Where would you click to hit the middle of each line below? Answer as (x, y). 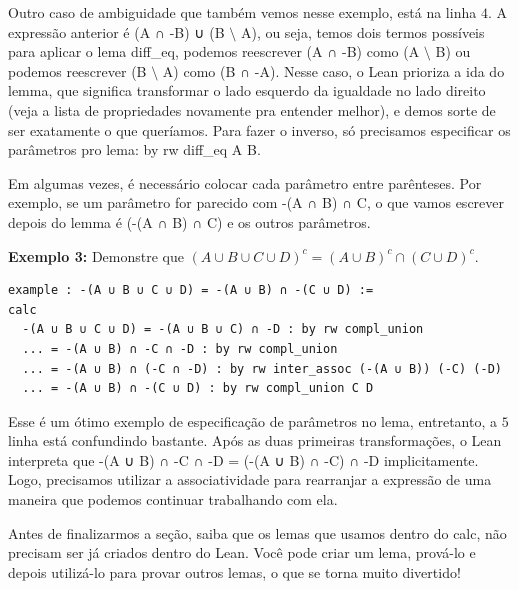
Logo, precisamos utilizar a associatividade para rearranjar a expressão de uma (250, 479)
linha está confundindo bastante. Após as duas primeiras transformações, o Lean (255, 440)
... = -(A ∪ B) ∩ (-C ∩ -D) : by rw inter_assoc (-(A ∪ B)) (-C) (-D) (262, 368)
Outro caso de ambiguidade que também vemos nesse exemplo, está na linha (242, 12)
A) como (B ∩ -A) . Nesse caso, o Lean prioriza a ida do (333, 70)
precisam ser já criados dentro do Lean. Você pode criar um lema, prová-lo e (242, 552)
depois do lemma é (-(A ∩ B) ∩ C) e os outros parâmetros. (189, 221)
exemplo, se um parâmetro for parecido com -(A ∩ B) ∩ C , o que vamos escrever (256, 202)
